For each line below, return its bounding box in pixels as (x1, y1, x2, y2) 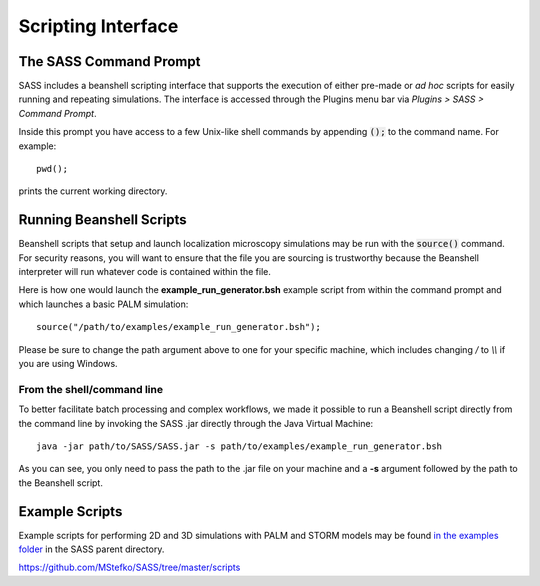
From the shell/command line (18, 382, 164, 396)
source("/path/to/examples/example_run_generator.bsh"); (36, 321, 322, 333)
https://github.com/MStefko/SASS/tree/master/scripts (18, 561, 241, 574)
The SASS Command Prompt (18, 53, 201, 70)
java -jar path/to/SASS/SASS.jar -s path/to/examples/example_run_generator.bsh (36, 440, 443, 452)
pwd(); (36, 163, 69, 175)
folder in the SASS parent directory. (18, 543, 165, 555)
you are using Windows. (18, 358, 119, 370)
